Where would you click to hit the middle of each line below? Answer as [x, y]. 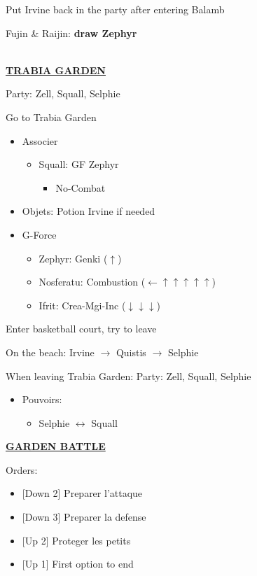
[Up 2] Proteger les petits [76, 540]
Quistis [131, 352]
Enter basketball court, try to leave [81, 329]
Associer [40, 140]
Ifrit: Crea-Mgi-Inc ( [82, 305]
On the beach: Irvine [50, 352]
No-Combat [81, 187]
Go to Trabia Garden [51, 117]
